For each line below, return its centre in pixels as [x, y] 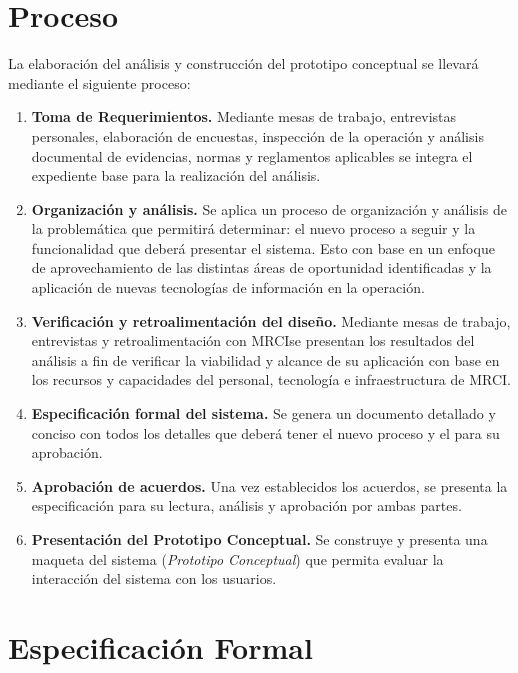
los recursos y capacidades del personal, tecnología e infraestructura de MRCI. [271, 379]
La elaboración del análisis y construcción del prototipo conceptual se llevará [243, 63]
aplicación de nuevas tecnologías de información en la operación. [228, 287]
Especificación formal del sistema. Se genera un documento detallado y [263, 413]
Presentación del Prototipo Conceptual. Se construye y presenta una [259, 539]
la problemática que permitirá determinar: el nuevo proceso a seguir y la [253, 228]
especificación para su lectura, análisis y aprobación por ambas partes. [246, 505]
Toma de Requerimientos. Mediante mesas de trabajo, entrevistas [244, 116]
